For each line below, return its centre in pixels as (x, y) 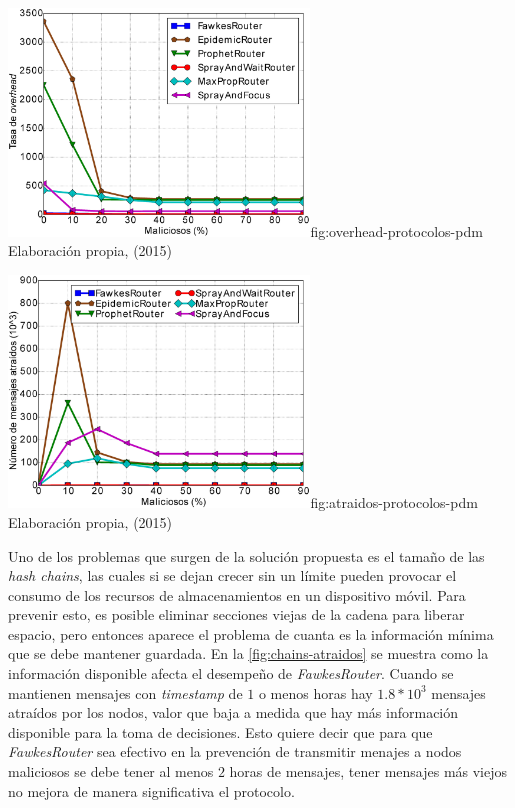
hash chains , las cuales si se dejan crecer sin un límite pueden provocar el (232, 575)
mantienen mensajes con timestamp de (125, 692)
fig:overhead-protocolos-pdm (396, 230)
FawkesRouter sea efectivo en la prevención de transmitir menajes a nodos (235, 751)
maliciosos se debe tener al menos (111, 771)
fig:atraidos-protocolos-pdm (394, 502)
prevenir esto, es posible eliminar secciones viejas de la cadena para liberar (236, 614)
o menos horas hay (315, 692)
